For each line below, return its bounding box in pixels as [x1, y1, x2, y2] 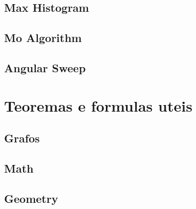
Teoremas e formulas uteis [4, 95, 192, 116]
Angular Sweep [4, 59, 86, 75]
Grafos [4, 130, 40, 146]
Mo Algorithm [4, 30, 82, 46]
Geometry [4, 190, 58, 206]
